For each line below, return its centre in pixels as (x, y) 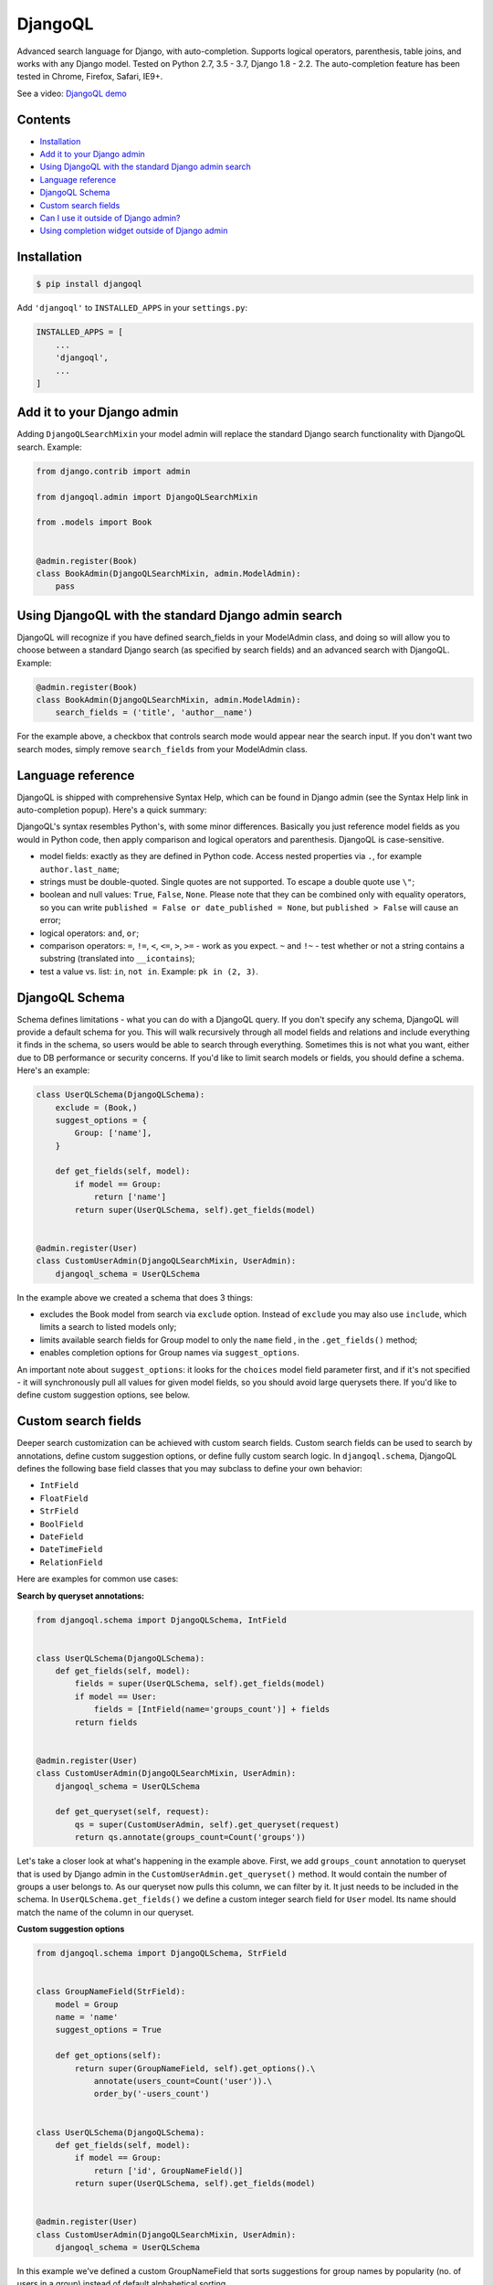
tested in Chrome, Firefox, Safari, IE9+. (90, 77)
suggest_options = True (108, 2030)
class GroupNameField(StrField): (111, 1992)
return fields (106, 1722)
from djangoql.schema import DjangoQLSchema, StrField (161, 1953)
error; (50, 920)
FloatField (64, 1498)
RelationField (71, 1562)
